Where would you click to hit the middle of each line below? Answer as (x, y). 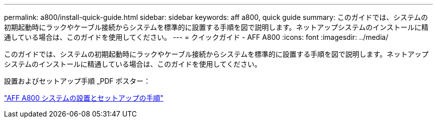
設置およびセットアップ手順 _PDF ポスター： (77, 81)
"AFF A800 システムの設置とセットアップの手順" (84, 98)
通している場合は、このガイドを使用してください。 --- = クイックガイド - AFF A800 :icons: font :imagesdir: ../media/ (196, 37)
